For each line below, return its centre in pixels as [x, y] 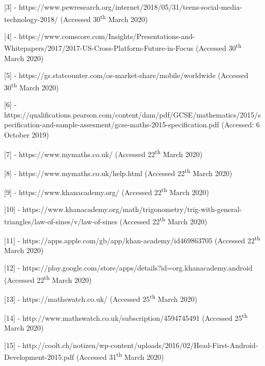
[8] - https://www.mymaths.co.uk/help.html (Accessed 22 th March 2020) [118, 172]
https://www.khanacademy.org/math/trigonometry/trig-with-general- [132, 209]
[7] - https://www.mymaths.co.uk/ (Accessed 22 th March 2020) [103, 153]
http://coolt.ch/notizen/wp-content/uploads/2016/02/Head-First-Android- [140, 345]
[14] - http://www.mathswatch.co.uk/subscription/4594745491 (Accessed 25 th [126, 317]
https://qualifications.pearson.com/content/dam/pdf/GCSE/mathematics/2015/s [132, 114]
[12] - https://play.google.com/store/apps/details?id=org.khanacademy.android [128, 267]
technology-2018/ [31, 19]
